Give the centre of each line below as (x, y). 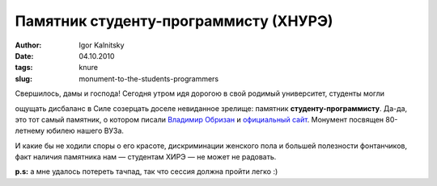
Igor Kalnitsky (102, 45)
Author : (28, 45)
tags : (24, 68)
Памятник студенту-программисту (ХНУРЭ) (174, 21)
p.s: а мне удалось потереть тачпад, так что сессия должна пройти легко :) (146, 172)
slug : (23, 79)
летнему (30, 131)
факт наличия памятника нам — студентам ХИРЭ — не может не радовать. (146, 157)
